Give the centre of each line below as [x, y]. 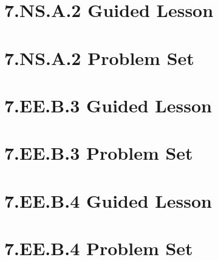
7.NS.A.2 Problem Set [99, 57]
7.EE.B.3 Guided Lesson [108, 105]
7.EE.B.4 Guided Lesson [108, 200]
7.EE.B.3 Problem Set [99, 153]
